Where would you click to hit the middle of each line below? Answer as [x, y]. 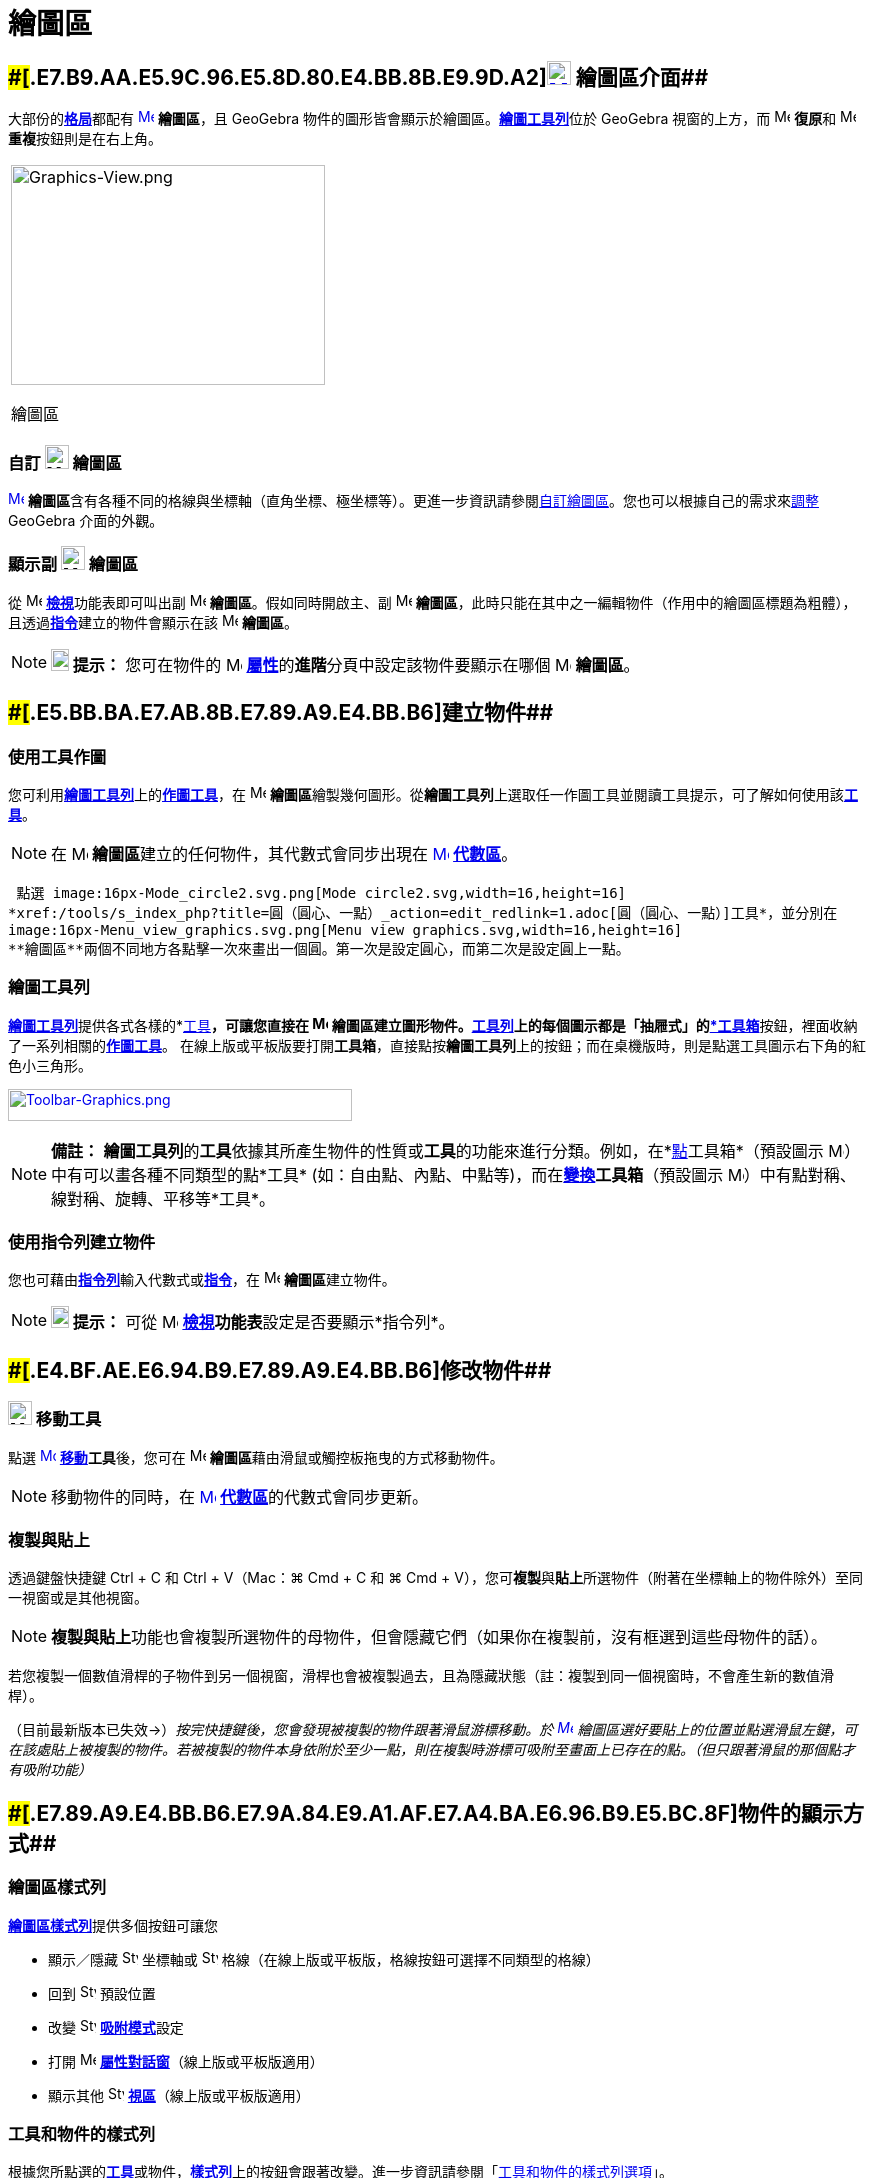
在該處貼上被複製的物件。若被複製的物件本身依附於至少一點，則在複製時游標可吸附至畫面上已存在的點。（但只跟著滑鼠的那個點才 [431, 1750]
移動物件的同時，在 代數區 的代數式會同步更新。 [240, 1496]
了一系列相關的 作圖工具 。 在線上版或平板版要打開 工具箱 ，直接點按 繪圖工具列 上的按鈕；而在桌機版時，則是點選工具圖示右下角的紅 [437, 1045]
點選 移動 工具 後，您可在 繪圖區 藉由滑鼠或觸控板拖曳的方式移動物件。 [256, 1457]
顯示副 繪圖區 [73, 564]
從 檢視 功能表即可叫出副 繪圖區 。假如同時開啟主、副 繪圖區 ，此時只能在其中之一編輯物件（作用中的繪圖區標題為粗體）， [432, 602]
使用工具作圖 [57, 756]
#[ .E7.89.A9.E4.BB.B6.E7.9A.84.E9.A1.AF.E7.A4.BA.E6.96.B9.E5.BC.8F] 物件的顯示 [425, 1813]
